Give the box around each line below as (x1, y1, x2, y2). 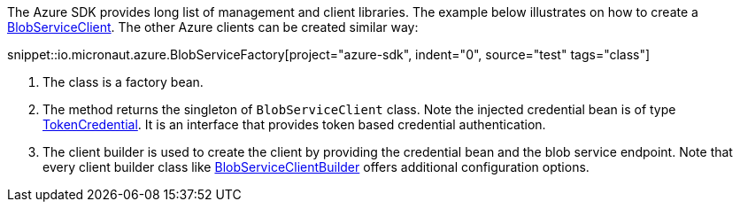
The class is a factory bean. (42, 74, 204, 89)
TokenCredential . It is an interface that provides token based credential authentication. (42, 117, 546, 132)
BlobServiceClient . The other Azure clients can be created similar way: (7, 19, 419, 35)
